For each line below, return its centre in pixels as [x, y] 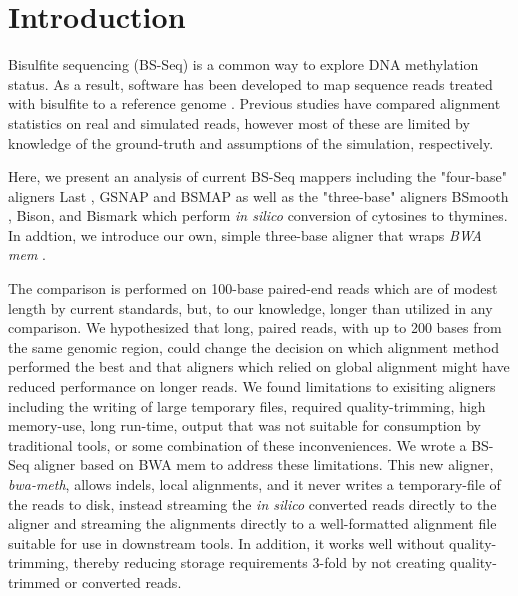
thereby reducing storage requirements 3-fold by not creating [259, 562]
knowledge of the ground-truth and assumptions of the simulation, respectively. [251, 142]
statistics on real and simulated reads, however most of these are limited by [239, 122]
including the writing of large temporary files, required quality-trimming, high [247, 405]
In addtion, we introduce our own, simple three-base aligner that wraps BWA [245, 234]
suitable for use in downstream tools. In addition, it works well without [226, 542]
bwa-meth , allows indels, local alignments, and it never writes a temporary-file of [254, 484]
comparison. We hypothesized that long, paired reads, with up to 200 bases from [255, 327]
